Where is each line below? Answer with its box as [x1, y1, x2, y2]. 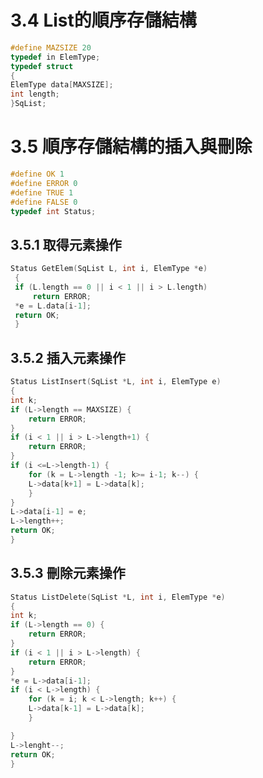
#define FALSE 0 [10, 197, 78, 207]
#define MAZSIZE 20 [10, 42, 92, 53]
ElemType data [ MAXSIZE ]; [10, 80, 114, 90]
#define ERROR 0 [10, 178, 78, 188]
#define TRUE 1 [10, 187, 74, 198]
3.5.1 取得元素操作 [10, 236, 122, 253]
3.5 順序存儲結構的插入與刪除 [10, 136, 253, 158]
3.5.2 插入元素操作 [10, 349, 126, 366]
